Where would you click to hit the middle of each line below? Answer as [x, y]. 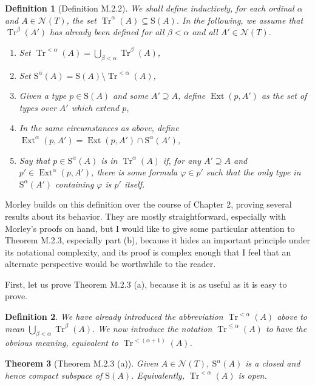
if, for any [182, 160]
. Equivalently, [158, 375]
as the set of [284, 96]
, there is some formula [134, 172]
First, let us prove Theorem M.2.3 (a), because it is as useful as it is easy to [146, 284]
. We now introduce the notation [152, 328]
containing [74, 184]
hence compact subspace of [54, 375]
